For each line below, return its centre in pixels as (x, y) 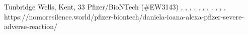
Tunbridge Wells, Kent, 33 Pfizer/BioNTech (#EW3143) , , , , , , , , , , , (115, 6)
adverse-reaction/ (31, 26)
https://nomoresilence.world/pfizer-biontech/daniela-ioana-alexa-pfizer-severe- (124, 16)
